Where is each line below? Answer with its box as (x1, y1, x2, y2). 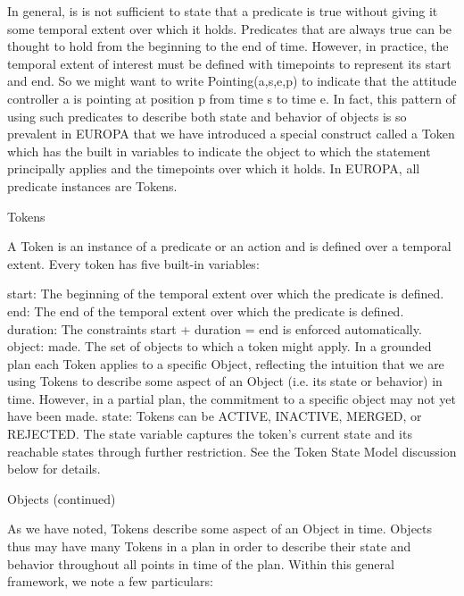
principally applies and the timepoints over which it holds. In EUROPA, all (7, 159, 420, 178)
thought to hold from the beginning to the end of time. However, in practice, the (7, 37, 449, 55)
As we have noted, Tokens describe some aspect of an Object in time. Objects (7, 519, 433, 538)
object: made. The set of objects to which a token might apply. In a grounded (7, 337, 432, 356)
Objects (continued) (7, 489, 116, 508)
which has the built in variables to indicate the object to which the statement (7, 141, 431, 160)
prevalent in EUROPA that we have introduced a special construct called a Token (7, 124, 455, 143)
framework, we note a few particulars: (7, 572, 213, 591)
